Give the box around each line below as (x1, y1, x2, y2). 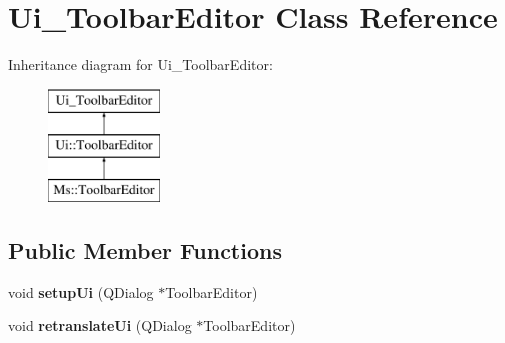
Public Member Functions (8, 235, 282, 266)
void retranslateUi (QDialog (8, 315, 192, 336)
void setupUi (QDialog (8, 281, 154, 302)
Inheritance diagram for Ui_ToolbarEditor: (8, 54, 273, 75)
